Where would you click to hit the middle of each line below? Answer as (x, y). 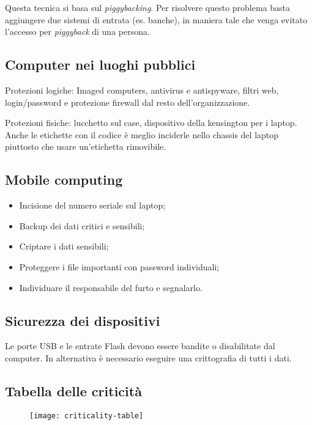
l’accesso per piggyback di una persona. (77, 31)
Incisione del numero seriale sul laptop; (92, 205)
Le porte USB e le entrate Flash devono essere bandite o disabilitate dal (140, 346)
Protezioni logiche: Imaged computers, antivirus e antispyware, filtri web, (142, 90)
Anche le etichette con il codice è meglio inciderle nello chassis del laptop (142, 134)
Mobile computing (64, 179)
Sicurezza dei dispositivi (83, 320)
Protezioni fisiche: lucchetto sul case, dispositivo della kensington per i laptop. (151, 123)
